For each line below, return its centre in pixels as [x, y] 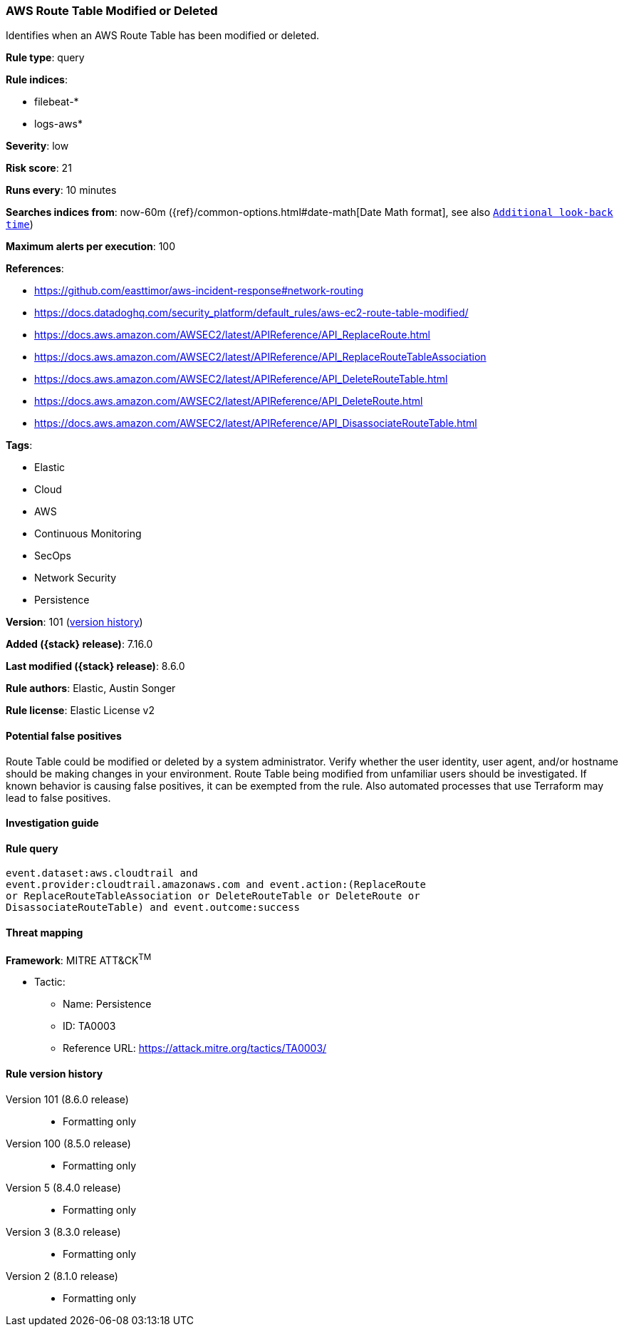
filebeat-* [57, 102]
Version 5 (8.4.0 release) [63, 1187]
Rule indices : [37, 80]
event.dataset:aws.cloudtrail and [102, 873]
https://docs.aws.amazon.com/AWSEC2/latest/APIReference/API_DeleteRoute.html [229, 401]
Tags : [19, 445]
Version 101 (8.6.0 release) [67, 1099]
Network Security [76, 578]
